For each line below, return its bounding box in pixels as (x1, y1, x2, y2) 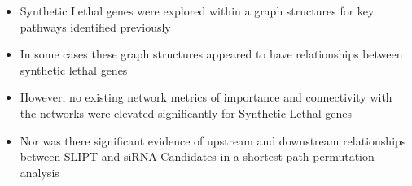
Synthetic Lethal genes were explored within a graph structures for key (20, 2, 375, 19)
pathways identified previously (20, 18, 171, 35)
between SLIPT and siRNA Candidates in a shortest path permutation (20, 148, 375, 165)
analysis (20, 163, 59, 180)
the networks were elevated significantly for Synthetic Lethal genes (20, 104, 353, 121)
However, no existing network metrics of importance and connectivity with (20, 89, 392, 106)
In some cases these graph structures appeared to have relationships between (20, 45, 403, 63)
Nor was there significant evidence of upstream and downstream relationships (20, 132, 406, 149)
